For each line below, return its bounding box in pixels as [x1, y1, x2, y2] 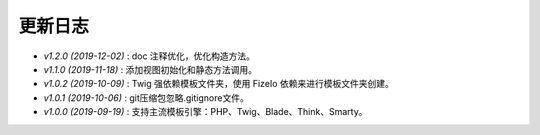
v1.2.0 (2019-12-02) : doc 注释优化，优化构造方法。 [43, 50, 255, 62]
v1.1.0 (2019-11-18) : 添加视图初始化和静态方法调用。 [43, 63, 258, 75]
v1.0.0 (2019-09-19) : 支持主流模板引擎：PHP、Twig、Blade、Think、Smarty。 [43, 106, 368, 118]
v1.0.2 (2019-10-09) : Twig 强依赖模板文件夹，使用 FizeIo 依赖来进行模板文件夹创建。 [43, 78, 394, 90]
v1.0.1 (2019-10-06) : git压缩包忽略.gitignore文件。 [43, 91, 249, 104]
